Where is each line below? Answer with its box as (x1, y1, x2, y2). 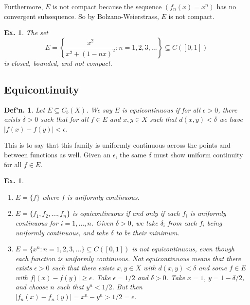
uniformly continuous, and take (15, 227, 108, 237)
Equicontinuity (4, 81, 79, 96)
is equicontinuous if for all (122, 104, 200, 114)
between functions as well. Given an (4, 149, 111, 159)
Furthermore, (4, 1, 43, 11)
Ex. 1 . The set (4, 27, 48, 38)
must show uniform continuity (154, 149, 243, 159)
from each (168, 217, 197, 228)
